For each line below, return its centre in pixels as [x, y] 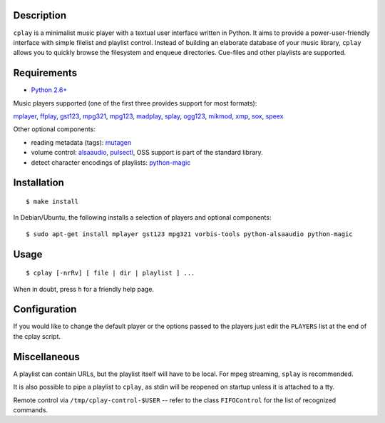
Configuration [45, 309]
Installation [38, 183]
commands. [31, 409]
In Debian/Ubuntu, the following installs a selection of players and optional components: [142, 218]
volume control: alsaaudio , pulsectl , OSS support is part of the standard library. [147, 153]
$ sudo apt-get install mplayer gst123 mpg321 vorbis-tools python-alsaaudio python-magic [189, 234]
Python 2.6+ [49, 90]
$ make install [52, 201]
